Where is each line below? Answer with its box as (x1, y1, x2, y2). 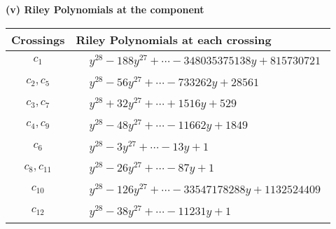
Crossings (11, 31, 65, 48)
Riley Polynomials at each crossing (76, 31, 272, 48)
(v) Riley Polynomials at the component (6, 2, 204, 16)
